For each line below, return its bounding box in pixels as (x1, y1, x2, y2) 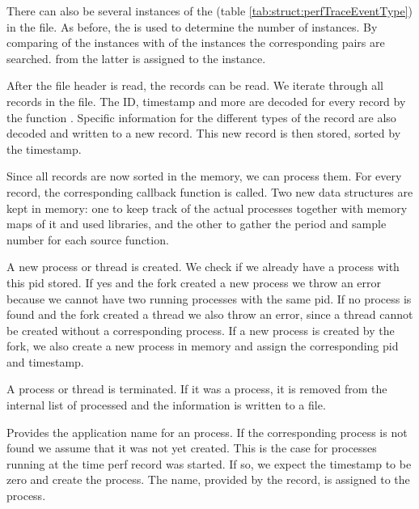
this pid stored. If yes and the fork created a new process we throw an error (6, 274, 382, 291)
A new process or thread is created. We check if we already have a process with (6, 258, 400, 275)
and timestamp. (6, 353, 84, 370)
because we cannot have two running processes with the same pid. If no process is (6, 290, 412, 307)
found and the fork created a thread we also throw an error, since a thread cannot (6, 306, 413, 323)
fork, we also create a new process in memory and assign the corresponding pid (6, 337, 399, 354)
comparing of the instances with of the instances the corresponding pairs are (6, 34, 385, 51)
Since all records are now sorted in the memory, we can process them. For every (6, 168, 402, 185)
